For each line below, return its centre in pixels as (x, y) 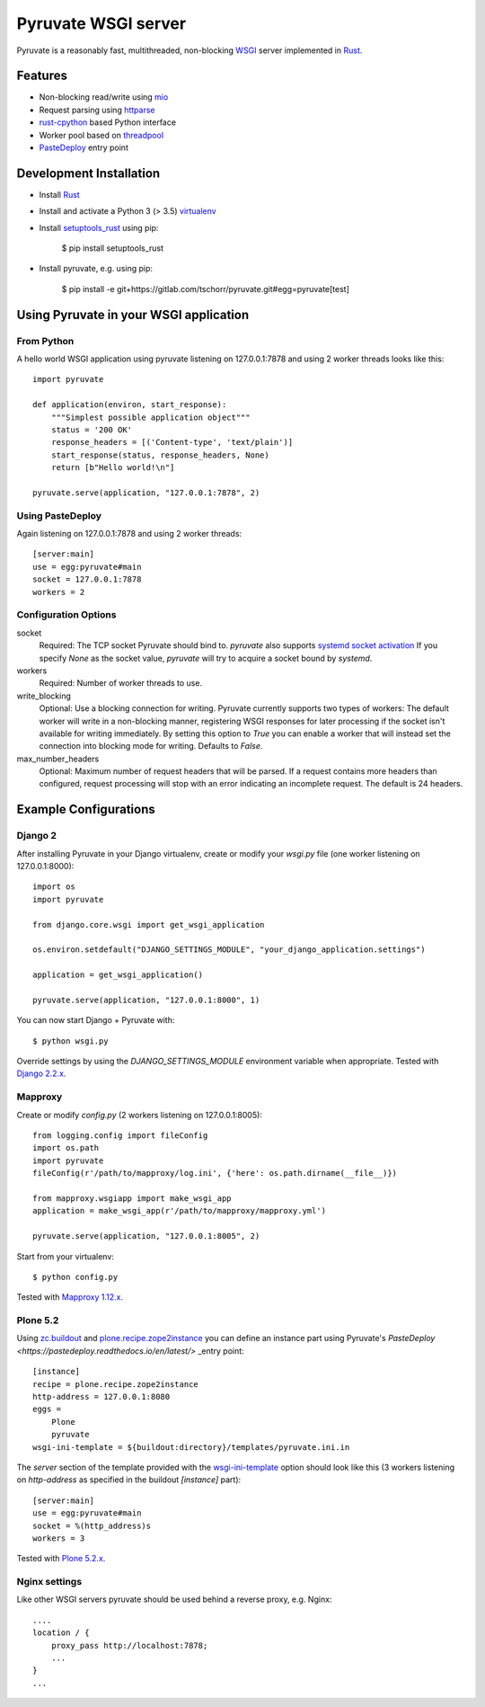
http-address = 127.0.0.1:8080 (101, 1397)
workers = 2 (59, 592)
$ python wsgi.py (71, 1041)
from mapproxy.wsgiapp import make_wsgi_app (132, 1198)
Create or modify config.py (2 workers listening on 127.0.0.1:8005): (139, 1115)
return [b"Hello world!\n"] (113, 468)
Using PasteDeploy (59, 515)
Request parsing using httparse (97, 110)
